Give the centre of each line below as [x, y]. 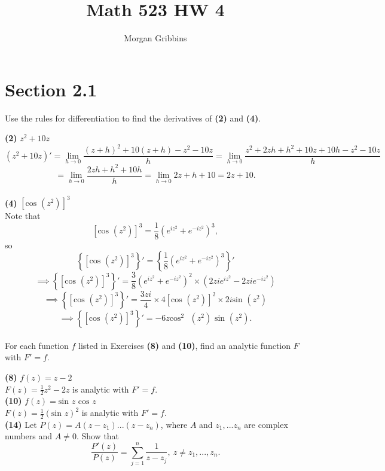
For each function [37, 345]
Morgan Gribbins [155, 38]
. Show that [98, 436]
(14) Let [21, 424]
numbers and [29, 436]
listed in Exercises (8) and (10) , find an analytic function [185, 345]
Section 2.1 [51, 89]
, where [174, 424]
